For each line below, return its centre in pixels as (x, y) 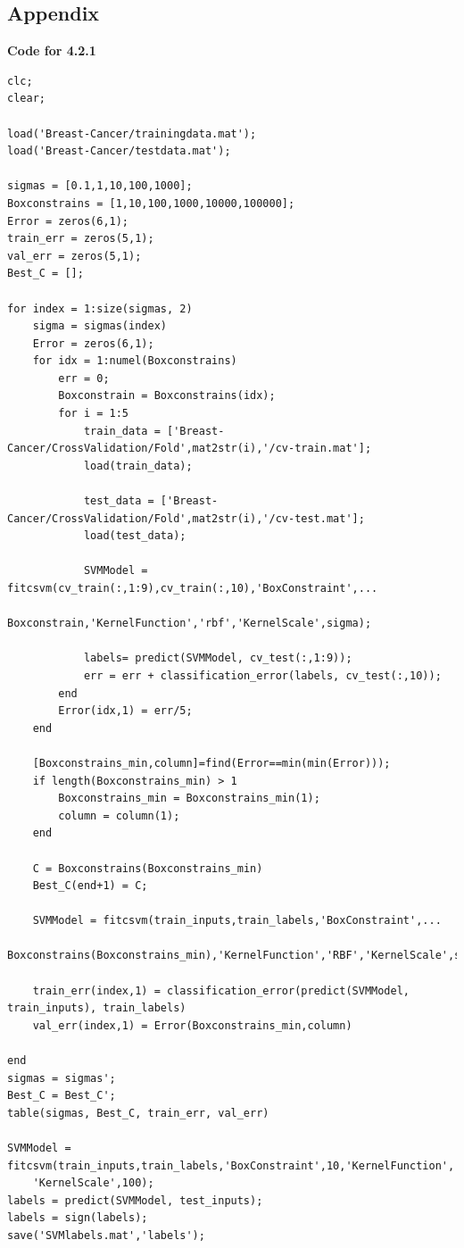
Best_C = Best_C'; (62, 1096)
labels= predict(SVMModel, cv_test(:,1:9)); (218, 658)
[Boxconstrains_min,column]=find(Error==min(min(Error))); (211, 763)
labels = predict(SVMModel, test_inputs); (135, 1200)
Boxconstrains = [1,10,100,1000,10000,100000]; (151, 203)
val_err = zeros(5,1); (75, 256)
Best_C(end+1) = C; (90, 886)
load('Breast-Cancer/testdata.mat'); (119, 151)
